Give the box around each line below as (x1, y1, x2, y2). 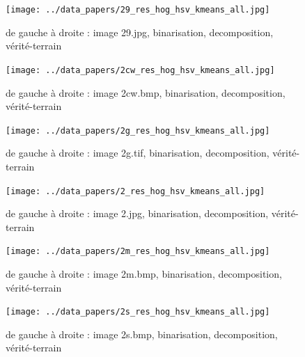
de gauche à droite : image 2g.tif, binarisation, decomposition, (6, 145, 269, 160)
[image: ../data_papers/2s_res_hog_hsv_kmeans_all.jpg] (6, 307, 270, 317)
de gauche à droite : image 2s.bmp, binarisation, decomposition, (6, 326, 278, 341)
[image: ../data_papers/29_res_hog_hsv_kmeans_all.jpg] (6, 5, 270, 15)
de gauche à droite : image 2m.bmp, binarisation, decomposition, (6, 267, 282, 281)
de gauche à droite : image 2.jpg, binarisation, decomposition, (6, 206, 269, 221)
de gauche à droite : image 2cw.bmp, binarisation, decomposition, (6, 85, 286, 100)
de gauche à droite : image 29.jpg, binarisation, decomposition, (6, 24, 274, 39)
